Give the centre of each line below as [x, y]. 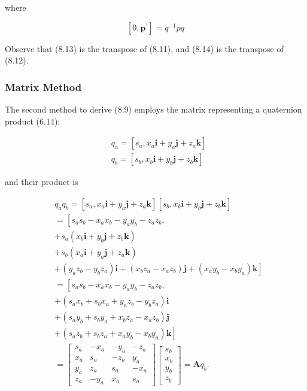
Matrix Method [43, 87]
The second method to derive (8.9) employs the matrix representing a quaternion [153, 109]
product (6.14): [33, 121]
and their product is [42, 182]
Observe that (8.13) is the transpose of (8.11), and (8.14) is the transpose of [144, 48]
